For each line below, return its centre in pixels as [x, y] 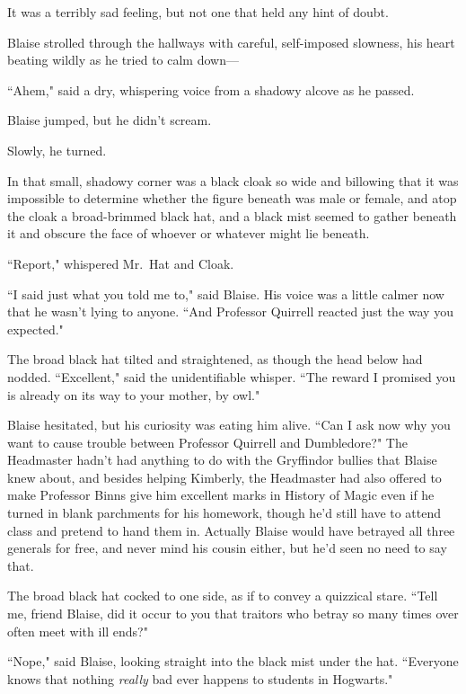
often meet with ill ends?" [78, 631]
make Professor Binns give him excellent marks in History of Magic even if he [221, 495]
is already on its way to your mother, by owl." [134, 394]
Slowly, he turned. [57, 150]
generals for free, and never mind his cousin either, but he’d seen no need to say [227, 548]
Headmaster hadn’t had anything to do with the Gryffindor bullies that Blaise [222, 460]
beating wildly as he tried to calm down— [123, 60]
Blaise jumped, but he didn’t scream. [110, 120]
